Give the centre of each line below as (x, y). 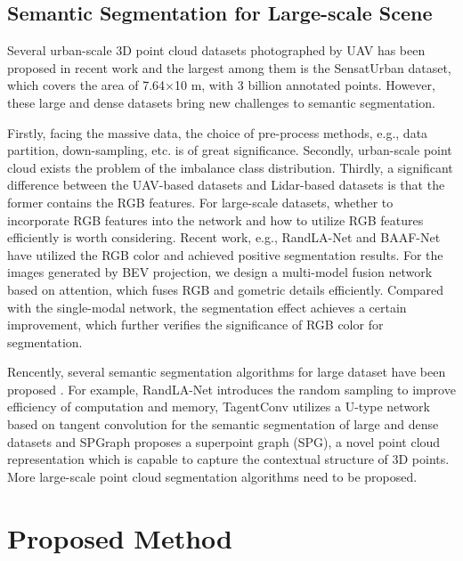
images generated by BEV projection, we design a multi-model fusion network (220, 272)
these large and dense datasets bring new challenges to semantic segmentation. (221, 102)
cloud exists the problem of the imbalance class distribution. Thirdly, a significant (230, 167)
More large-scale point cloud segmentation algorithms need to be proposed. (212, 476)
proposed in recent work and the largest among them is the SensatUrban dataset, (229, 67)
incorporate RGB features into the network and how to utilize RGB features (215, 220)
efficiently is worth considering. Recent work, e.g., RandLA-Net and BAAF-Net (224, 237)
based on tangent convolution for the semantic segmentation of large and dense (223, 424)
